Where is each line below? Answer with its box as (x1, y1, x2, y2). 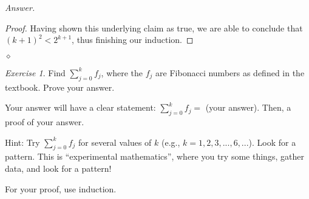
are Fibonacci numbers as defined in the (155, 66, 305, 79)
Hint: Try (5, 135, 40, 148)
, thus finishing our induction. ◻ (72, 33, 194, 46)
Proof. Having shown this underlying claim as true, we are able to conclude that (5, 21, 303, 34)
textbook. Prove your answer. (5, 80, 115, 93)
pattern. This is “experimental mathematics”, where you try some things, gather (5, 150, 304, 163)
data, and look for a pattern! (5, 161, 112, 174)
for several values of (78, 135, 152, 148)
